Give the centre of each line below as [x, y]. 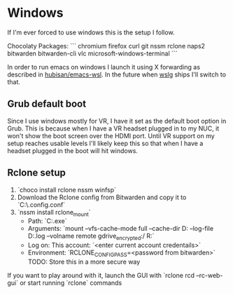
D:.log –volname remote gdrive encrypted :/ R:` [91, 237]
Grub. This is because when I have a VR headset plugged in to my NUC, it [113, 128]
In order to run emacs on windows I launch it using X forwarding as [104, 67]
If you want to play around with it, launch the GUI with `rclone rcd [101, 275]
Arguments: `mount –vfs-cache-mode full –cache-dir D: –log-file [121, 229]
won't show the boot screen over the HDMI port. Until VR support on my [111, 135]
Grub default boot [47, 104]
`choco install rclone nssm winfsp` [67, 189]
